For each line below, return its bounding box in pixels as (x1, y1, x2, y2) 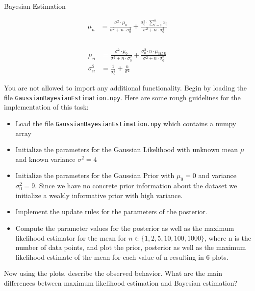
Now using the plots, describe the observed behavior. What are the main (4, 268, 222, 278)
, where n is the (204, 232, 251, 243)
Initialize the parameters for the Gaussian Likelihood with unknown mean (15, 144, 238, 155)
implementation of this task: (4, 102, 89, 112)
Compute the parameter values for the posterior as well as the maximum (15, 223, 234, 233)
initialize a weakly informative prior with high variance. (15, 190, 183, 200)
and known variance (15, 154, 76, 164)
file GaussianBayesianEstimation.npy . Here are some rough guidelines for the (4, 92, 241, 102)
